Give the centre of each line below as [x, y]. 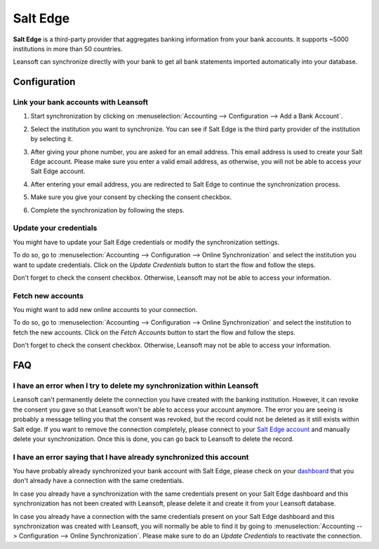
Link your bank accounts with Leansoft [81, 102]
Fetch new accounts [48, 296]
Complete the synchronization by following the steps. [108, 210]
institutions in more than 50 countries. [68, 48]
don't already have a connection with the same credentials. [99, 481]
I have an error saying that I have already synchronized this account [131, 457]
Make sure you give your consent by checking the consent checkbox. [131, 197]
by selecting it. [52, 139]
